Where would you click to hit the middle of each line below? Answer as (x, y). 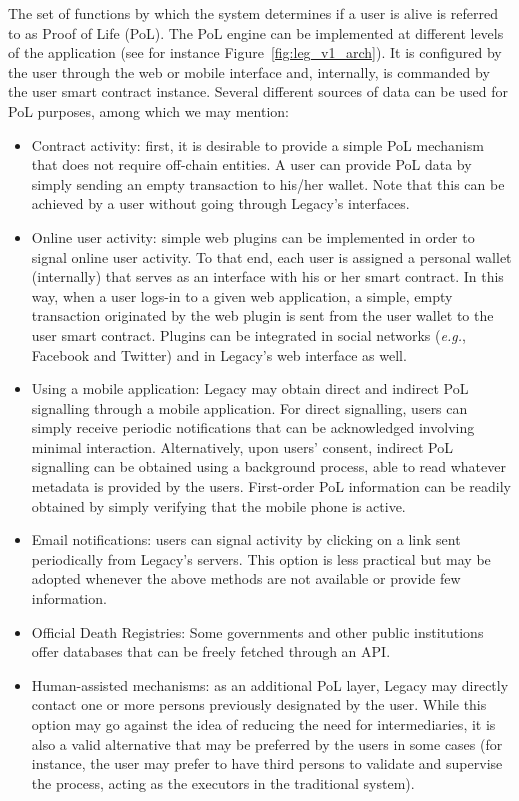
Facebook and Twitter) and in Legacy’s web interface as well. (219, 354)
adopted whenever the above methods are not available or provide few (246, 578)
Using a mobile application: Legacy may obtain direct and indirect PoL (250, 388)
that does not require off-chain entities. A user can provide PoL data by (251, 164)
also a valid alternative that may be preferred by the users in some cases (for (267, 743)
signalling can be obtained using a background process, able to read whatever (268, 466)
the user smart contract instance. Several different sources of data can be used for (258, 91)
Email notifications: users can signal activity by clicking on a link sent (246, 539)
